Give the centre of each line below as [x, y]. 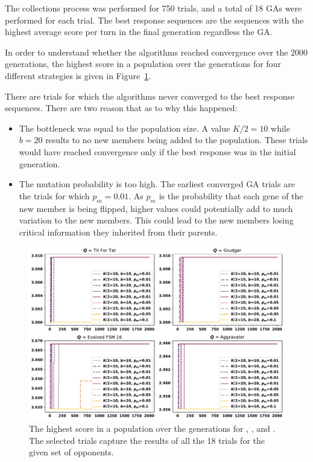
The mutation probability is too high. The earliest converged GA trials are [157, 184]
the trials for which [54, 195]
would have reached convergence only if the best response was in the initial [157, 151]
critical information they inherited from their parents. [118, 232]
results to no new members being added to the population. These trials [177, 140]
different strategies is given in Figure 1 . [78, 75]
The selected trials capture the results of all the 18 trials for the [147, 440]
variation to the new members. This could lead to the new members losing [156, 220]
